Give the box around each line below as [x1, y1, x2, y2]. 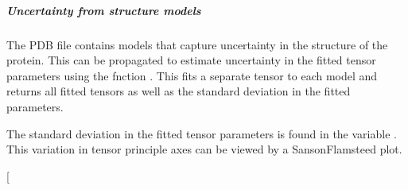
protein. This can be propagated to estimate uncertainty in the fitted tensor [6, 52, 376, 68]
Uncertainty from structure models [6, 2, 201, 18]
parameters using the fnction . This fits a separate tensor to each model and [6, 67, 378, 83]
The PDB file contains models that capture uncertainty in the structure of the [6, 36, 388, 52]
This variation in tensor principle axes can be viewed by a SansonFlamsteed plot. [6, 141, 402, 157]
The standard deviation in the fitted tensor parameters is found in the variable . [6, 125, 397, 142]
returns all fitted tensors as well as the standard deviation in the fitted [6, 83, 351, 99]
